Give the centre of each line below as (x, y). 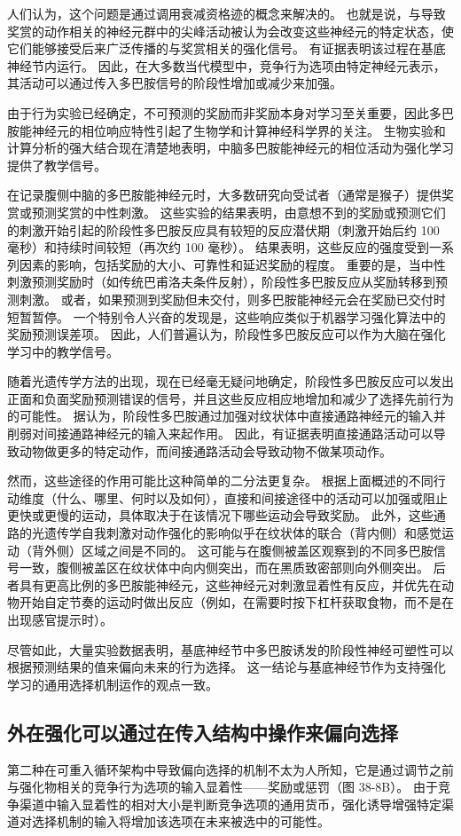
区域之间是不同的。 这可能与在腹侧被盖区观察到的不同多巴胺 (257, 550)
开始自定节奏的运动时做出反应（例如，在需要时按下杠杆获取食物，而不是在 (236, 602)
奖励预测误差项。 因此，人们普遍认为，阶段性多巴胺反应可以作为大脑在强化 (227, 334)
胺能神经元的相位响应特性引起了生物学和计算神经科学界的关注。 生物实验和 (227, 130)
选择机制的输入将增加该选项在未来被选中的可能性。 (180, 821)
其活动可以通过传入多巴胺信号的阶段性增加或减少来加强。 (175, 83)
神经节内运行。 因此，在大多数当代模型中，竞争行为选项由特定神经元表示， (227, 65)
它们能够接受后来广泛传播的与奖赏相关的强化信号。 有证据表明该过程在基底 (227, 48)
